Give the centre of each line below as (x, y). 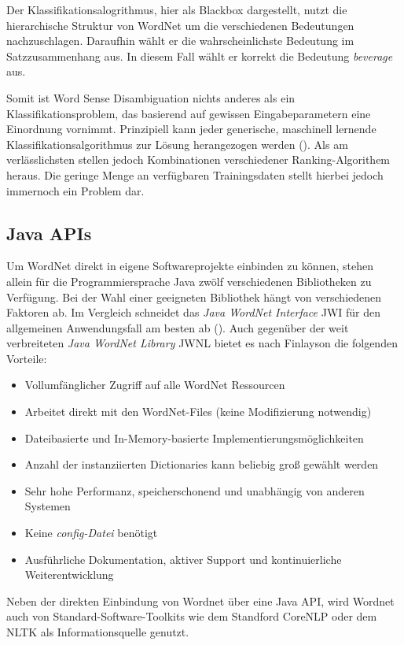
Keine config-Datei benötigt (91, 533)
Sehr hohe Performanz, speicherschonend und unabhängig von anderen (195, 490)
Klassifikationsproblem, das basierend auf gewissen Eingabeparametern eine (189, 113)
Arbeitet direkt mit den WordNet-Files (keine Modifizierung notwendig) (198, 411)
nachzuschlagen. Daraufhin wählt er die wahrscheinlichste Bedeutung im (180, 41)
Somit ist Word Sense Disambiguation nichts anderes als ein (151, 97)
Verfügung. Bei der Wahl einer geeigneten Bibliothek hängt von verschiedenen (194, 297)
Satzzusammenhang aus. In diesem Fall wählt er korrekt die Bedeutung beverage (200, 56)
